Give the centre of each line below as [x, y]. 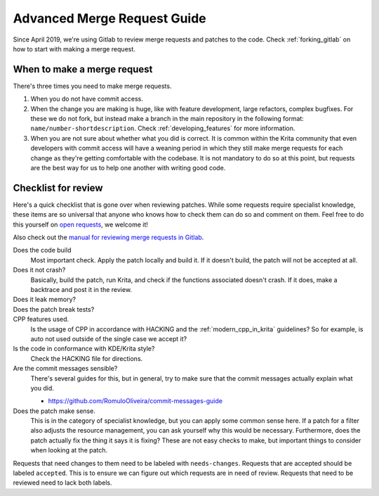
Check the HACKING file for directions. [87, 358]
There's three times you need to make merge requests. [92, 86]
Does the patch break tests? [54, 309]
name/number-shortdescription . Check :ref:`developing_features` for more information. [163, 128]
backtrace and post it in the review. [81, 290]
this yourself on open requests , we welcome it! [81, 224]
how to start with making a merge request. [74, 49]
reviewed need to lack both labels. [62, 483]
